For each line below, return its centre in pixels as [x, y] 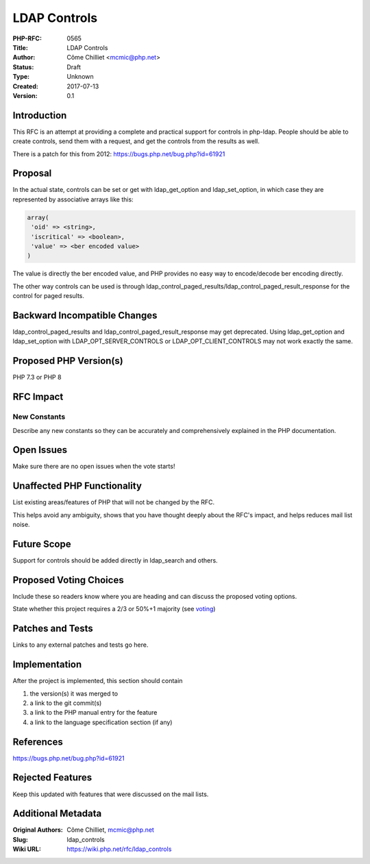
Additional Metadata [57, 814]
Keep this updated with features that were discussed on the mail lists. [111, 794]
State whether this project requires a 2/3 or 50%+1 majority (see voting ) [114, 609]
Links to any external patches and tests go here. [81, 645]
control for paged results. [49, 296]
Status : [23, 67]
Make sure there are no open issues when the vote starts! [94, 467]
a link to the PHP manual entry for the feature [94, 713]
